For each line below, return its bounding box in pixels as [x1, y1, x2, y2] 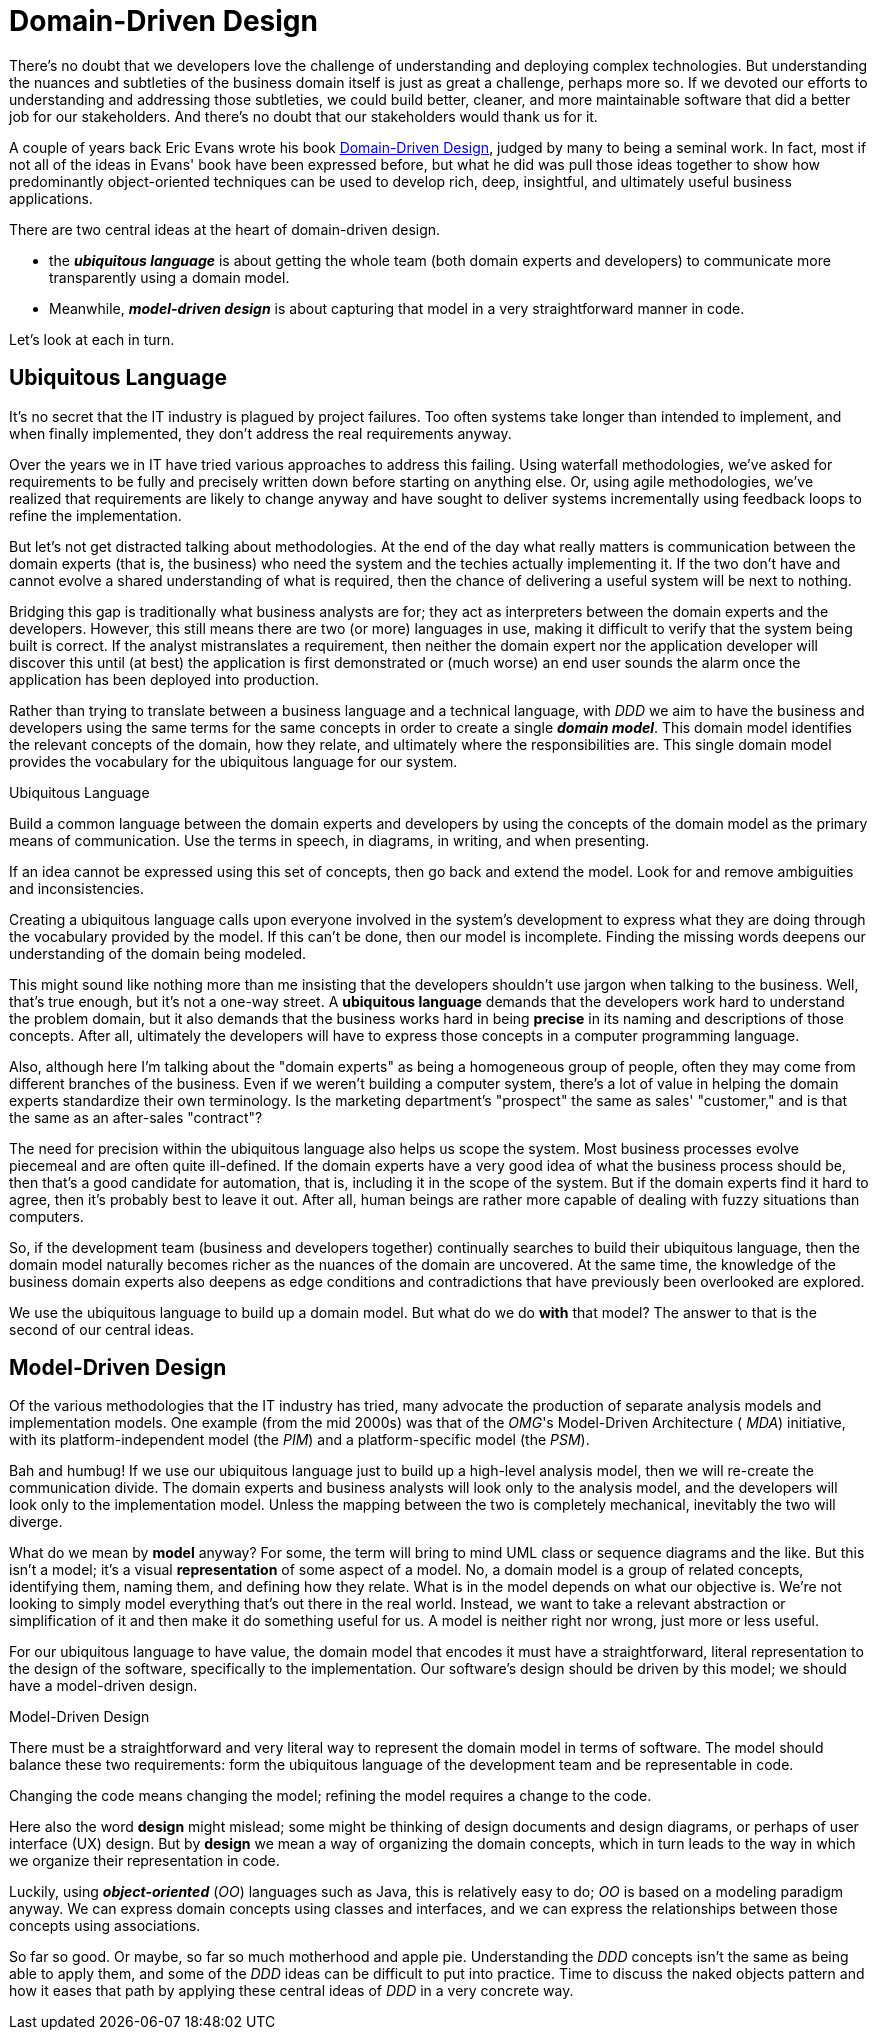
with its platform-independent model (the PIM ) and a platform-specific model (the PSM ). [9, 1431, 590, 1449]
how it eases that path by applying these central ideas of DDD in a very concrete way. [9, 1982, 574, 2000]
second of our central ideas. [9, 1320, 195, 1338]
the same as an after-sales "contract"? [9, 1108, 263, 1126]
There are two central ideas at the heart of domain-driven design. [9, 220, 441, 238]
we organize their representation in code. [9, 1852, 280, 1870]
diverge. [9, 1513, 63, 1531]
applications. [9, 189, 93, 207]
